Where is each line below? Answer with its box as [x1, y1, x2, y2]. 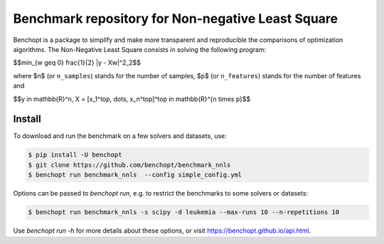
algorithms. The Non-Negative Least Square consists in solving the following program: [13, 45, 267, 53]
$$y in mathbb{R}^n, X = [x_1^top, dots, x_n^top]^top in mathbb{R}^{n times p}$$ [13, 95, 251, 103]
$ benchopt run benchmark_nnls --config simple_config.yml [28, 171, 242, 179]
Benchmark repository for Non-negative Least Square [13, 11, 338, 26]
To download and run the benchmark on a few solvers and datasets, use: [13, 132, 227, 140]
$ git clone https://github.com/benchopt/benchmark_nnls [28, 161, 231, 169]
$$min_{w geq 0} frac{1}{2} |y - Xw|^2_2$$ [13, 58, 142, 67]
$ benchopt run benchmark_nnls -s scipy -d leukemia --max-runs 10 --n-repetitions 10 [28, 208, 340, 216]
